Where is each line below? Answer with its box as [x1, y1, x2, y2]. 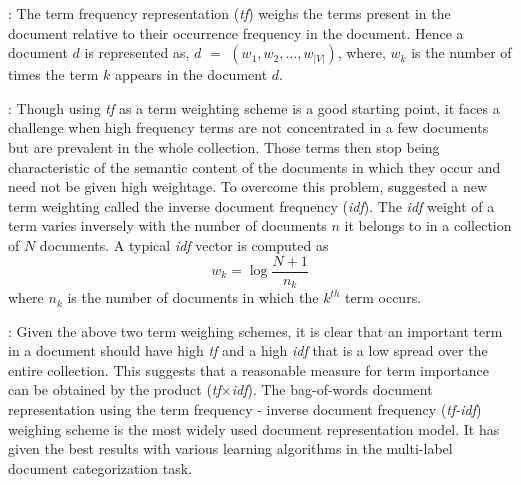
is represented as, [84, 42, 190, 63]
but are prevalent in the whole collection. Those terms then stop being [8, 136, 440, 157]
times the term [8, 64, 99, 85]
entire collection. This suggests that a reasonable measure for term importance [8, 359, 489, 380]
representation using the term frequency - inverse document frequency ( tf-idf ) [8, 399, 482, 420]
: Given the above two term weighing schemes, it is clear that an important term [8, 320, 503, 341]
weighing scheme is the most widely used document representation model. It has [8, 418, 500, 439]
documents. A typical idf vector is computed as [39, 234, 329, 255]
